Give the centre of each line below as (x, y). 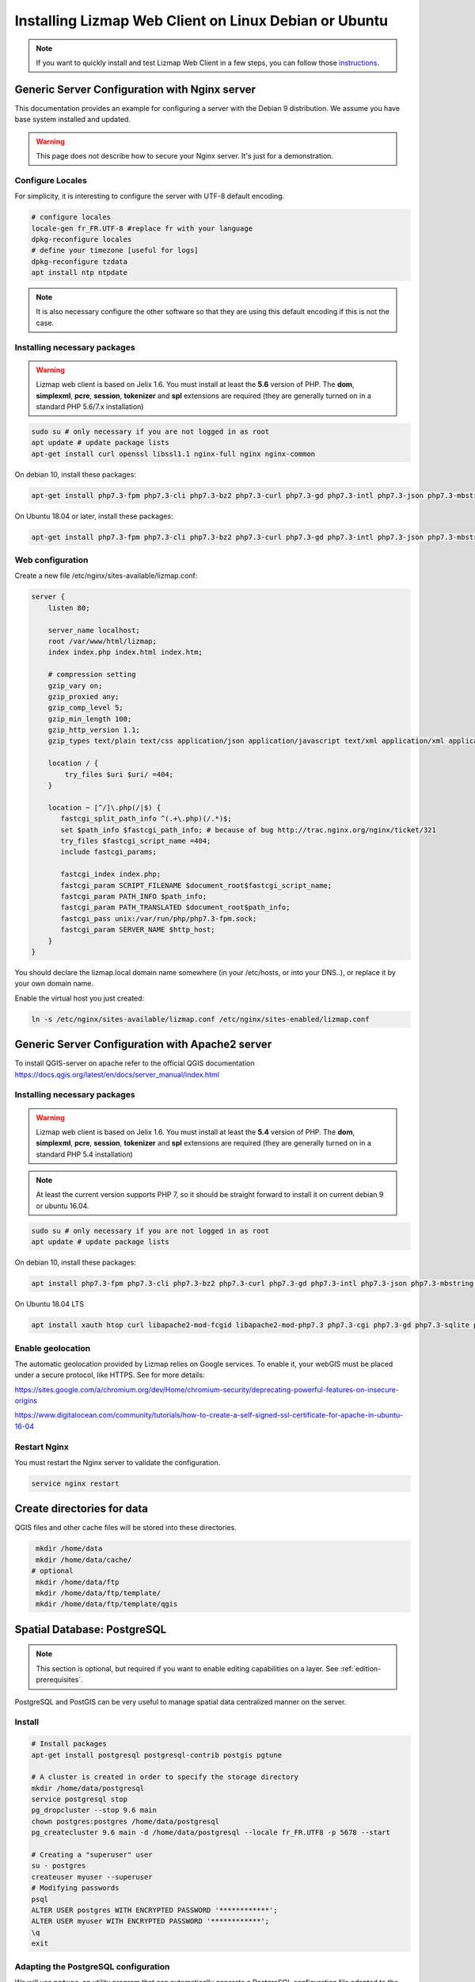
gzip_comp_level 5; (86, 708)
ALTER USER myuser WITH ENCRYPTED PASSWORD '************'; (150, 1921)
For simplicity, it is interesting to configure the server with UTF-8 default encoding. (150, 196)
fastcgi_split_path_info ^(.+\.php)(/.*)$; (146, 819)
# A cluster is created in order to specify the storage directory (165, 1777)
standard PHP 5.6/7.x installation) (90, 406)
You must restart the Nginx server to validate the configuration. (118, 1462)
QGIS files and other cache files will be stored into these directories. (125, 1528)
